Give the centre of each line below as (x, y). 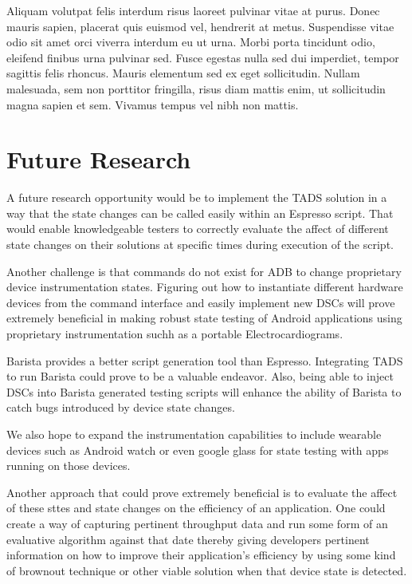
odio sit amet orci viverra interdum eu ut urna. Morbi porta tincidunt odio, (191, 42)
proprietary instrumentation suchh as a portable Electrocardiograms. (175, 334)
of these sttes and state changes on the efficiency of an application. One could (196, 508)
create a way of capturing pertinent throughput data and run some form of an (197, 523)
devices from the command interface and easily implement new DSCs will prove (201, 302)
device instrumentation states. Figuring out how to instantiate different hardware (205, 287)
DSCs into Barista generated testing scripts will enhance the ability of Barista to (204, 391)
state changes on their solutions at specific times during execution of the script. (200, 245)
